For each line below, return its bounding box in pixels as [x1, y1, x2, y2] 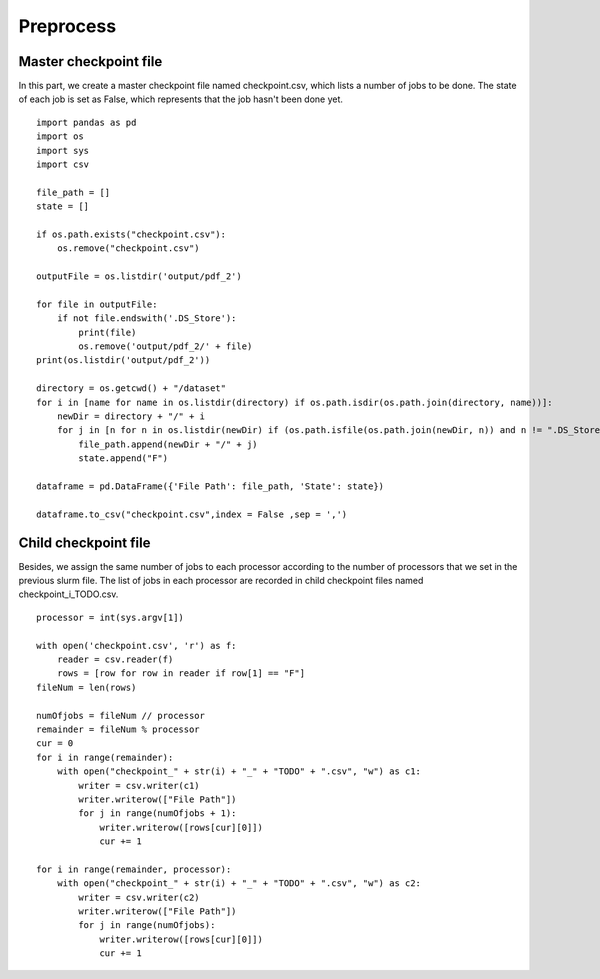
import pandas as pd [36, 116, 137, 128]
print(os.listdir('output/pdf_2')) [36, 355, 211, 366]
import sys [36, 145, 90, 156]
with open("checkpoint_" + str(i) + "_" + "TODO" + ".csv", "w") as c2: [56, 878, 422, 889]
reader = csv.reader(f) [56, 654, 174, 665]
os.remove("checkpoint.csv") [56, 243, 200, 254]
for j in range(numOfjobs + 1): [78, 808, 237, 819]
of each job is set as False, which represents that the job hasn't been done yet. [18, 93, 344, 105]
